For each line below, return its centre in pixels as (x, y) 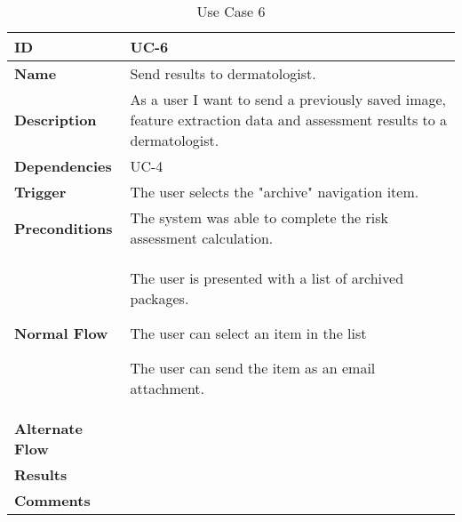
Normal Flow (61, 333)
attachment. (167, 388)
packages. (159, 298)
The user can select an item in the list (248, 333)
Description (56, 120)
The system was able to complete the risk (259, 217)
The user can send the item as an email (253, 368)
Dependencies (63, 166)
